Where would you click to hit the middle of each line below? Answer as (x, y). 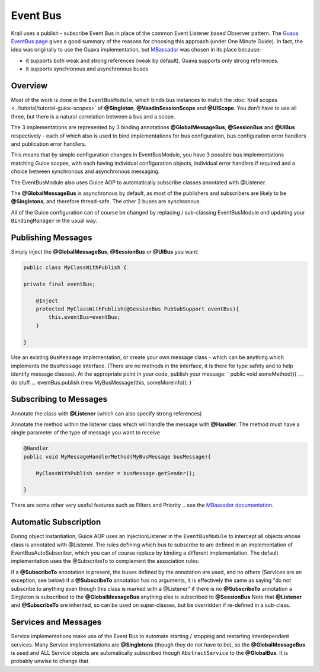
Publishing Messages (52, 237)
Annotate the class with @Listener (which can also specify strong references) (106, 413)
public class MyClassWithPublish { (75, 267)
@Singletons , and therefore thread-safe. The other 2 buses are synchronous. (106, 201)
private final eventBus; (60, 284)
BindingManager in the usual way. (54, 221)
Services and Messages (56, 622)
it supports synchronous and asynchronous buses (87, 69)
